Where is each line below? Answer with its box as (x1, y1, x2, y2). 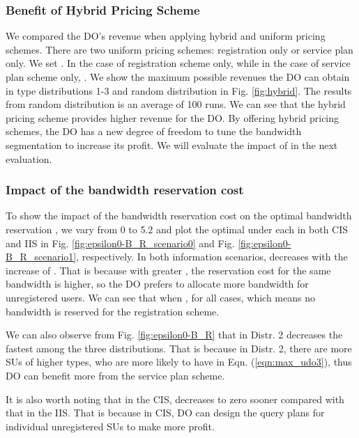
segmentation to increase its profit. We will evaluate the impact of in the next (6, 137, 338, 152)
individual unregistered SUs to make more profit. (6, 419, 215, 433)
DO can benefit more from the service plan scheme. (6, 368, 225, 382)
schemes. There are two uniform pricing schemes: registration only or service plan (6, 42, 353, 56)
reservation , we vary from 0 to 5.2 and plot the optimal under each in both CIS (6, 221, 349, 236)
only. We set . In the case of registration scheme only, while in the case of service (6, 56, 351, 70)
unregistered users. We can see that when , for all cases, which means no (6, 290, 315, 304)
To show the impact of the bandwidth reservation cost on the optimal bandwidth (6, 208, 352, 223)
